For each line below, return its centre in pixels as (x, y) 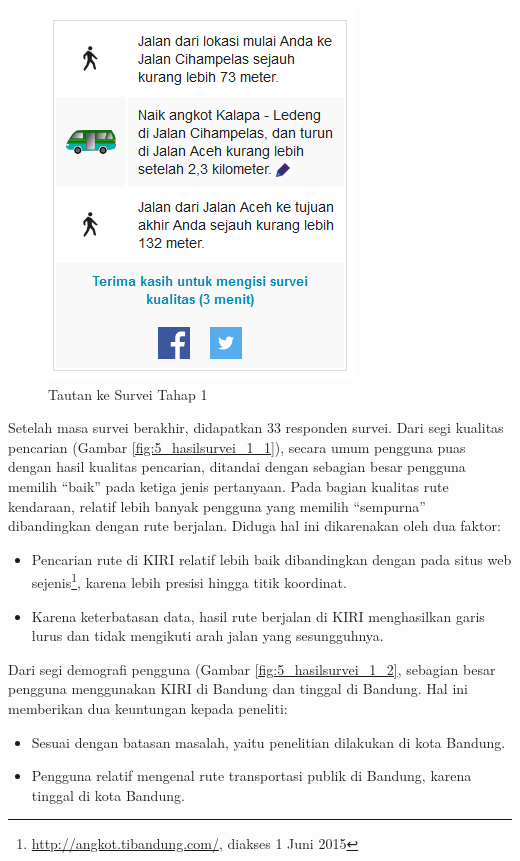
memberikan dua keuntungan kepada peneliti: (148, 707)
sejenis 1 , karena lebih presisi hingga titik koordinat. (189, 580)
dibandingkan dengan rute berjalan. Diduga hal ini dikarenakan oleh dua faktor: (254, 525)
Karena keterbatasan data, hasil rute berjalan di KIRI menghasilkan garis (258, 615)
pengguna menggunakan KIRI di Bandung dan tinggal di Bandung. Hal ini (238, 688)
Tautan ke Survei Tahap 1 (128, 393)
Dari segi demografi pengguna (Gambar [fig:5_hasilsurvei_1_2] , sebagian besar (252, 668)
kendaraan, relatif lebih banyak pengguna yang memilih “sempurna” (217, 505)
